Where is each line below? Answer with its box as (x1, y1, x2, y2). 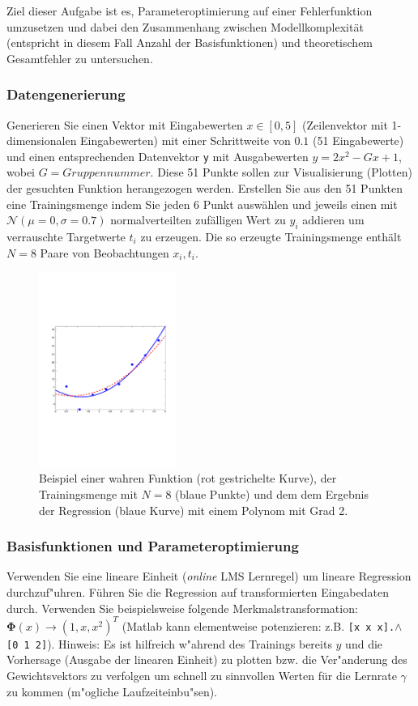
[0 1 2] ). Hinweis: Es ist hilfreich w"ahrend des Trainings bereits (6, 635, 332, 652)
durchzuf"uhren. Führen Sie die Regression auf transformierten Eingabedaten (6, 584, 389, 601)
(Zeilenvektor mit (302, 116, 388, 133)
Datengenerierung (6, 84, 126, 104)
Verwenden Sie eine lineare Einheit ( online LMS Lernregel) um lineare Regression (6, 568, 412, 585)
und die (345, 635, 383, 652)
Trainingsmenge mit (39, 486, 138, 503)
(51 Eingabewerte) (313, 132, 404, 149)
